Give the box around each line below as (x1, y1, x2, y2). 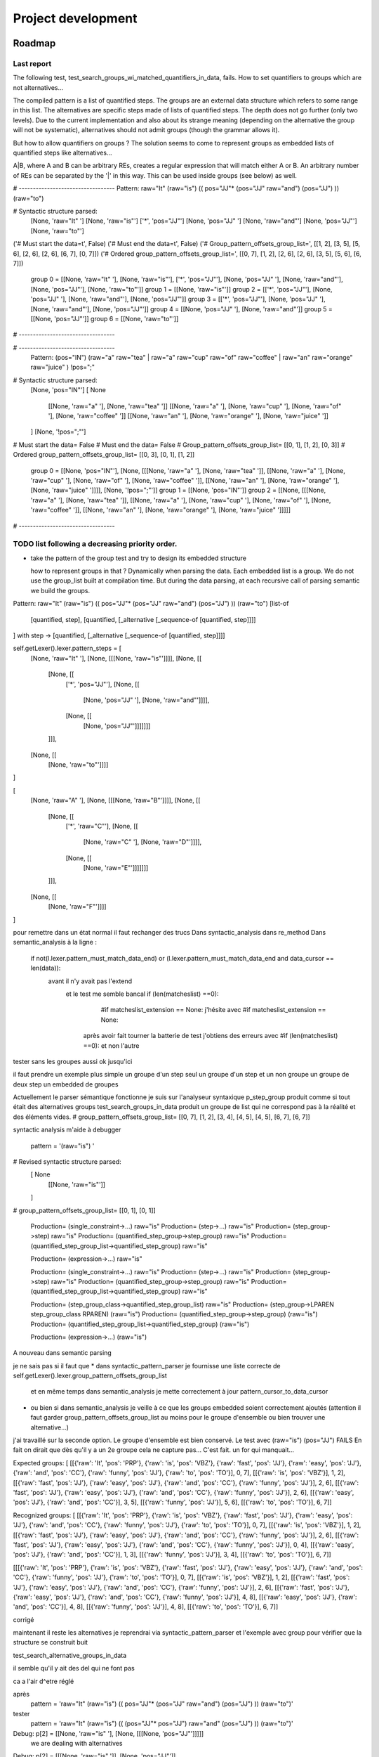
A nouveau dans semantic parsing (13, 1349, 112, 1357)
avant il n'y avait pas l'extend (48, 977, 133, 985)
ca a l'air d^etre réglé (13, 1677, 74, 1685)
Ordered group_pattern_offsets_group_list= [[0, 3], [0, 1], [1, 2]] (13, 450, 195, 459)
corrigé (13, 1615, 34, 1623)
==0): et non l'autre (83, 1041, 140, 1050)
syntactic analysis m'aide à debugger (13, 1125, 121, 1134)
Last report (13, 58, 52, 68)
